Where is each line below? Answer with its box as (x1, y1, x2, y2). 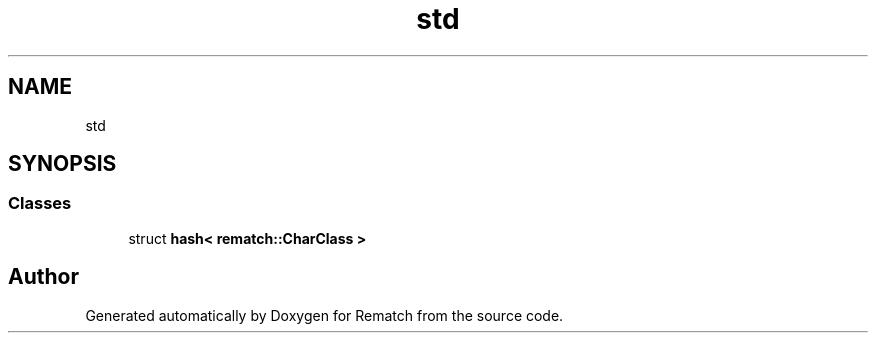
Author (8, 264, 79, 290)
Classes (8, 193, 72, 214)
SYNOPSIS (8, 151, 117, 177)
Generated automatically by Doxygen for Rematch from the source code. (85, 306, 564, 324)
